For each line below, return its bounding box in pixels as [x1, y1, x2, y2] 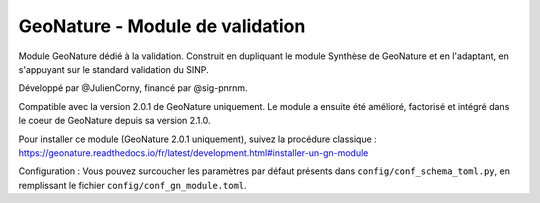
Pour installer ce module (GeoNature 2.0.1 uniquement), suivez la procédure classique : [18, 133, 377, 145]
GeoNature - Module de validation [18, 15, 306, 37]
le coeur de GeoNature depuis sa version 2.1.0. [18, 115, 211, 127]
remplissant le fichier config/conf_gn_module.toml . [18, 179, 247, 191]
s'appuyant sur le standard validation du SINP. [18, 63, 209, 75]
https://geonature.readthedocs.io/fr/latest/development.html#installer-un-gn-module [18, 146, 369, 159]
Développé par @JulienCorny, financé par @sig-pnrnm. [18, 82, 249, 94]
